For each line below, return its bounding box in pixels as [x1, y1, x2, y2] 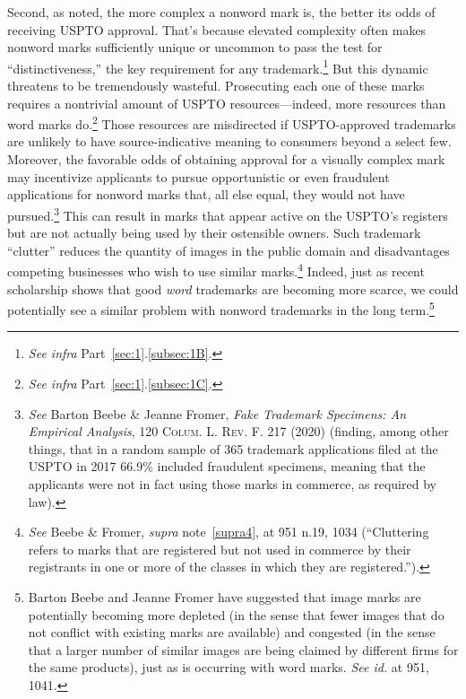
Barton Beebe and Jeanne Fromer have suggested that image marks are [28, 587, 421, 606]
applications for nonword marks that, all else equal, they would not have [7, 185, 405, 204]
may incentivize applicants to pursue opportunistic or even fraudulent [7, 167, 390, 186]
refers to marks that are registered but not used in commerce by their [28, 539, 411, 558]
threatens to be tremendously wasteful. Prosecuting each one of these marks [7, 76, 425, 95]
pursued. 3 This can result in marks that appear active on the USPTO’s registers [7, 203, 448, 224]
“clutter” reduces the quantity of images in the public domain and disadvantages [7, 240, 450, 259]
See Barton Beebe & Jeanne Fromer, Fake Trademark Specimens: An [28, 404, 407, 423]
